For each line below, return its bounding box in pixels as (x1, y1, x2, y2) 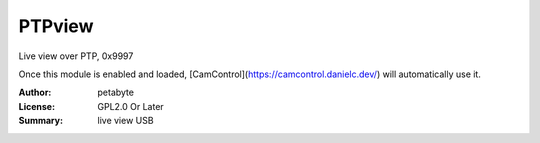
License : (18, 100, 55, 112)
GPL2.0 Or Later (97, 100, 164, 112)
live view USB (97, 115, 154, 127)
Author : (18, 86, 52, 99)
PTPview (18, 15, 94, 37)
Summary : (18, 115, 64, 127)
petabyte (97, 86, 135, 99)
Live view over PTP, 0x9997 (18, 50, 134, 62)
